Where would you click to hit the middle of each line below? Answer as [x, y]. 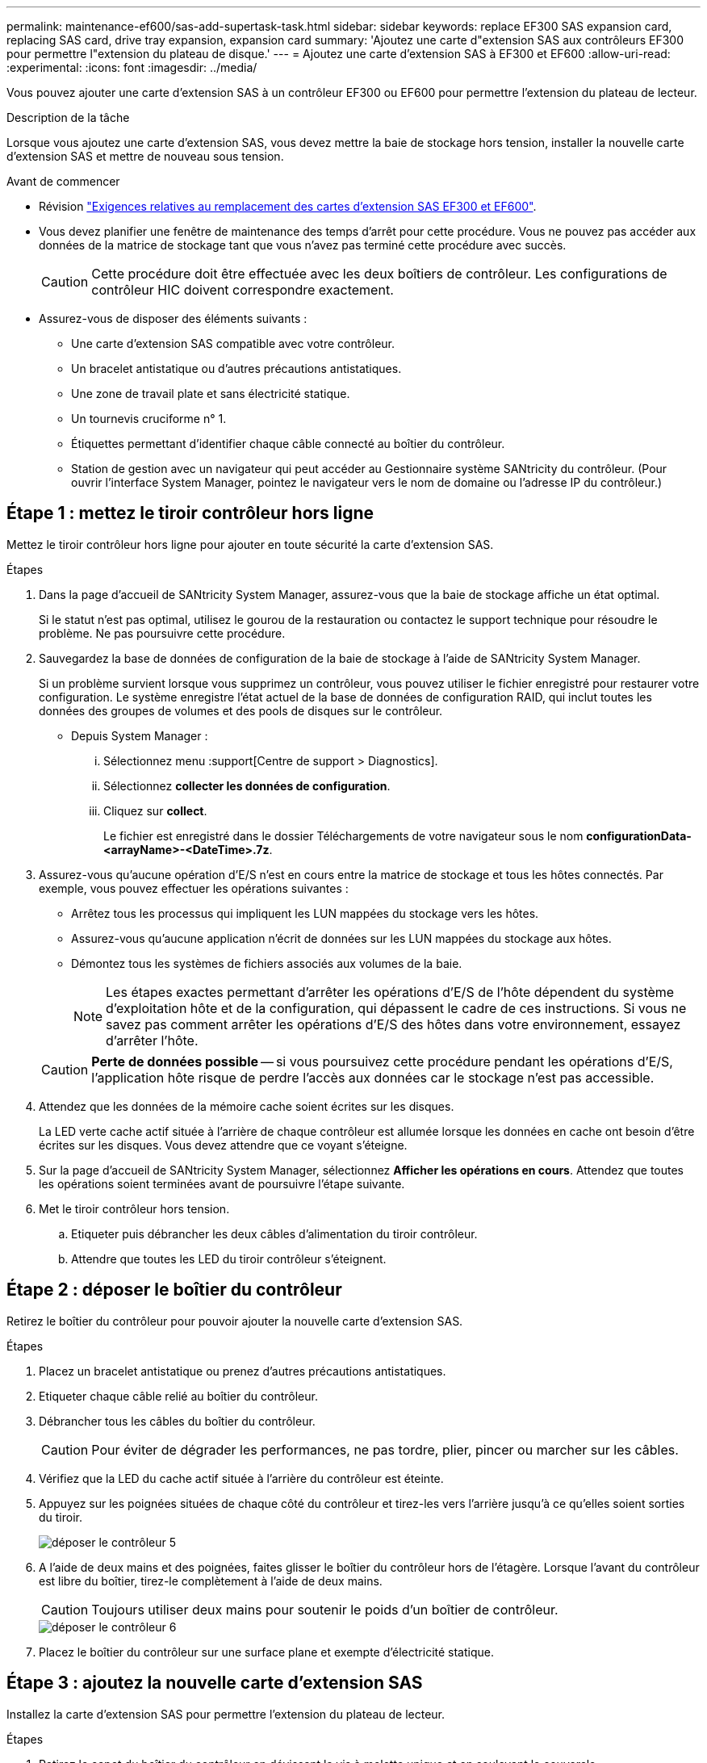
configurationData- [639, 835]
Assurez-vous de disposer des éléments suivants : [173, 318]
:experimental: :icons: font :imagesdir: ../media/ [132, 67]
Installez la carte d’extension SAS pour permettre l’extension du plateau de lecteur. [226, 1714]
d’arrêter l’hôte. [152, 1040]
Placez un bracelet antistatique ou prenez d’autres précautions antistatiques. [243, 1371]
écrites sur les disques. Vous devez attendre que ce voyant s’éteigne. [223, 1145]
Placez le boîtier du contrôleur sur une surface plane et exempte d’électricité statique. [266, 1652]
